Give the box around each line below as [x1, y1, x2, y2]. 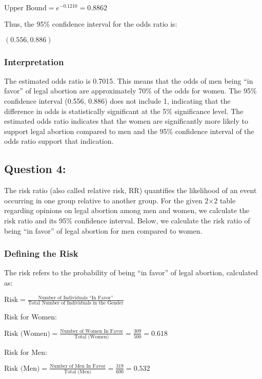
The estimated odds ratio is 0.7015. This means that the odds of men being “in [4, 75, 253, 86]
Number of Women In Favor [60, 329, 123, 334]
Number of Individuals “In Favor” [38, 295, 113, 300]
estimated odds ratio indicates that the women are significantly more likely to [4, 116, 249, 126]
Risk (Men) [4, 365, 40, 372]
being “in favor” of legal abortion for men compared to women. [4, 225, 203, 236]
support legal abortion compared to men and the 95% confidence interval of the [4, 125, 254, 136]
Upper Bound [4, 5, 47, 12]
